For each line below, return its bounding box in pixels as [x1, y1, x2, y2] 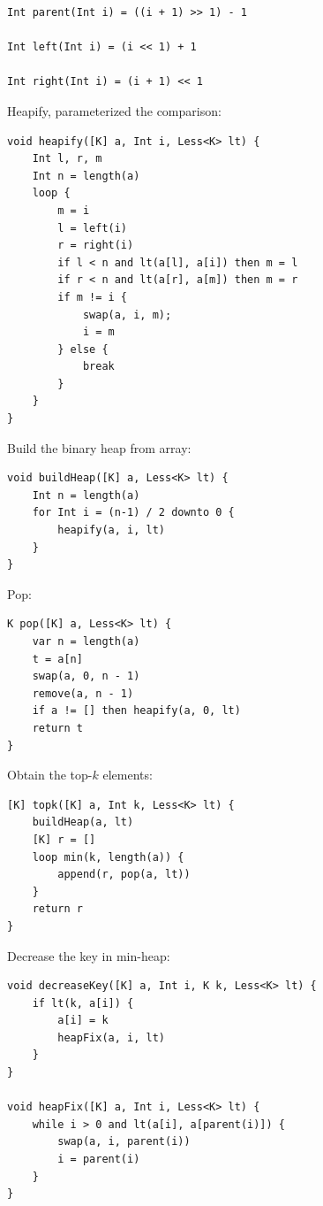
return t [32, 721, 83, 734]
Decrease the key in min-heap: [7, 946, 170, 964]
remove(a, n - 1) [32, 687, 134, 700]
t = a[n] [32, 652, 83, 665]
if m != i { [57, 290, 128, 303]
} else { [57, 342, 109, 356]
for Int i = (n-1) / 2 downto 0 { [32, 506, 235, 519]
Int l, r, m [32, 152, 102, 165]
